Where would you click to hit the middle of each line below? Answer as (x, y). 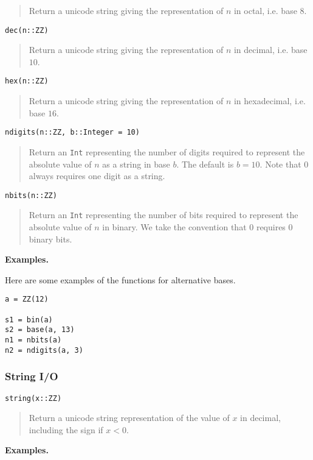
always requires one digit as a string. (97, 176)
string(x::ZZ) (33, 398)
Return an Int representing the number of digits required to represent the (167, 151)
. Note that (280, 164)
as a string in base (136, 164)
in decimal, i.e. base (270, 50)
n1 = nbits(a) (33, 340)
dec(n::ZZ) (27, 30)
